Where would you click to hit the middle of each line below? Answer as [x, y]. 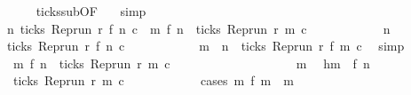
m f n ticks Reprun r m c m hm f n [191, 63]
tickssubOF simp [91, 11]
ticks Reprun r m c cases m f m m [153, 80]
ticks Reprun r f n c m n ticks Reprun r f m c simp [205, 46]
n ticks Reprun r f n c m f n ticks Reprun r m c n [198, 28]
